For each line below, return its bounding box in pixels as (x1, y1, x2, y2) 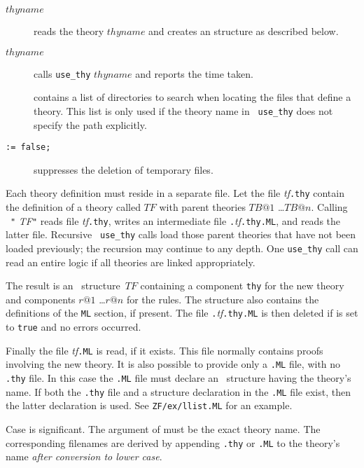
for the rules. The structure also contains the (126, 291, 319, 306)
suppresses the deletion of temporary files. (34, 162, 213, 177)
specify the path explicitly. (34, 117, 147, 132)
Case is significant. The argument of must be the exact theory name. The (6, 422, 321, 436)
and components (6, 291, 76, 306)
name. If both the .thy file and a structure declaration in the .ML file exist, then (6, 384, 351, 399)
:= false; (6, 142, 51, 153)
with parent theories (159, 200, 246, 214)
